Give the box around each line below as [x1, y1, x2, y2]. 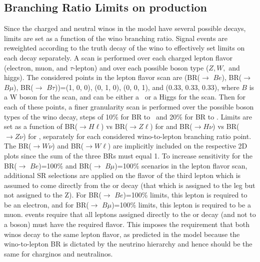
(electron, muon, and [4, 62, 68, 72]
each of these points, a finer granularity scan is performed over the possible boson [4, 101, 254, 111]
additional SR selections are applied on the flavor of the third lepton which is [4, 170, 241, 180]
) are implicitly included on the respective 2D [107, 140, 247, 151]
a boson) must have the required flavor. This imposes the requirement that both [4, 219, 249, 229]
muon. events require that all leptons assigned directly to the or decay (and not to [4, 209, 256, 219]
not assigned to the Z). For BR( [4, 189, 101, 200]
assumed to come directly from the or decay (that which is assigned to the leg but [4, 179, 255, 190]
